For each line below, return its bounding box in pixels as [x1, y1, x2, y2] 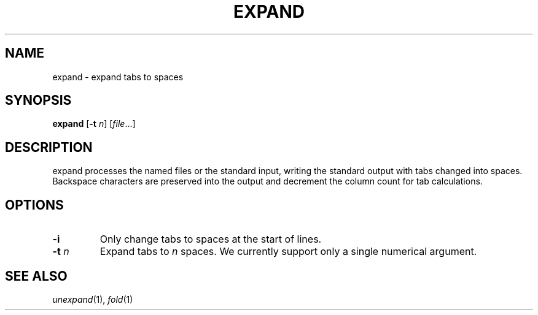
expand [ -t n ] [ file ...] [52, 118, 136, 129]
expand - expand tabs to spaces [52, 71, 184, 82]
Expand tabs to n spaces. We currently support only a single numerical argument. [99, 245, 477, 258]
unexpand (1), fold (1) [52, 294, 133, 305]
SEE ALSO [5, 268, 68, 284]
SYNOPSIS [5, 93, 72, 108]
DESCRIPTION [5, 139, 93, 155]
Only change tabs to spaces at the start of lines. [99, 233, 322, 246]
